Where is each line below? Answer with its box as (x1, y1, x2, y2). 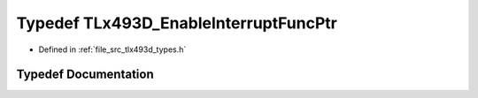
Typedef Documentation (16, 67, 154, 82)
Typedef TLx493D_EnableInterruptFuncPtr (16, 13, 338, 33)
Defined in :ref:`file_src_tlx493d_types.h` (38, 44, 187, 55)
